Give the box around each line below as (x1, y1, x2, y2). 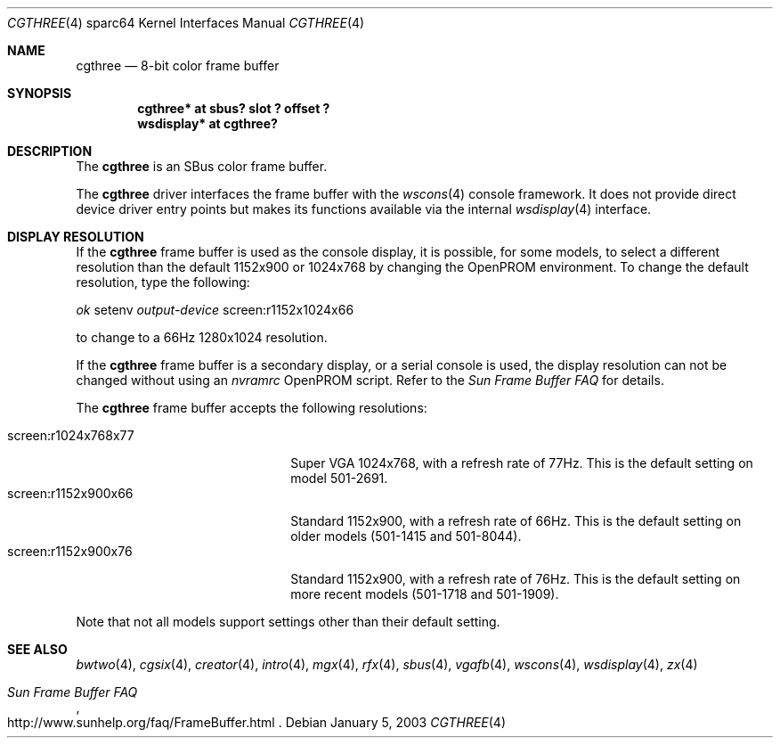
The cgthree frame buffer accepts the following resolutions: (76, 400, 427, 415)
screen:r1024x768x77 (7, 428, 134, 443)
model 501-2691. (290, 471, 388, 486)
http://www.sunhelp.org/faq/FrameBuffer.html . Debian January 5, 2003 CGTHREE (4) (7, 715, 507, 730)
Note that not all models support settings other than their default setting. (76, 614, 500, 629)
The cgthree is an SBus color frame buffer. (76, 159, 328, 174)
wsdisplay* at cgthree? (137, 116, 278, 131)
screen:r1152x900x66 (7, 486, 134, 501)
